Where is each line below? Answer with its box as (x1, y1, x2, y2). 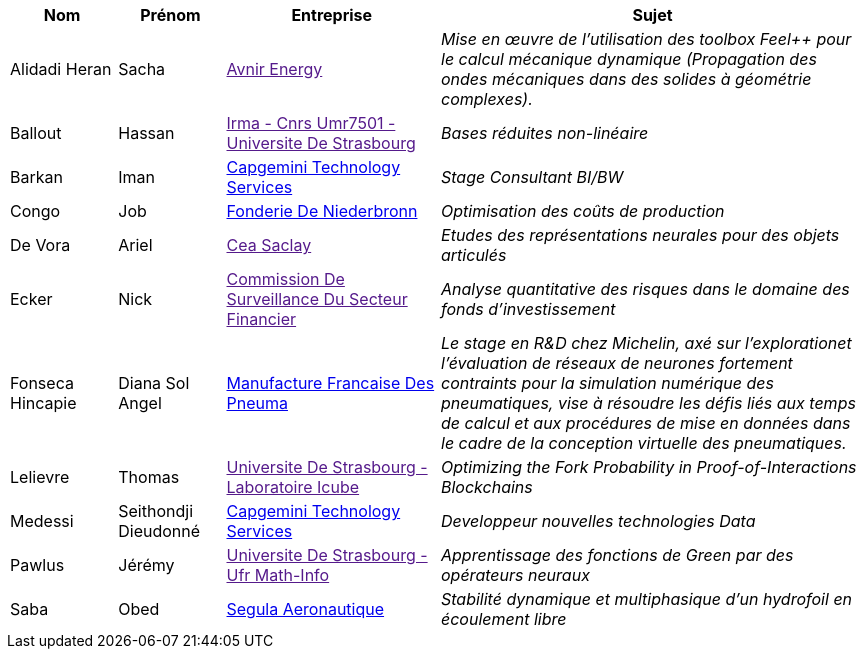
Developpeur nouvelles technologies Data (441, 511, 756, 531)
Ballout (10, 123, 62, 143)
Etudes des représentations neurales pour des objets (441, 225, 840, 245)
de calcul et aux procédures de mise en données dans (441, 413, 851, 433)
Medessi (10, 511, 74, 531)
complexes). (441, 89, 533, 109)
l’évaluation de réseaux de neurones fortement (441, 353, 793, 373)
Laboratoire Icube (226, 477, 360, 497)
